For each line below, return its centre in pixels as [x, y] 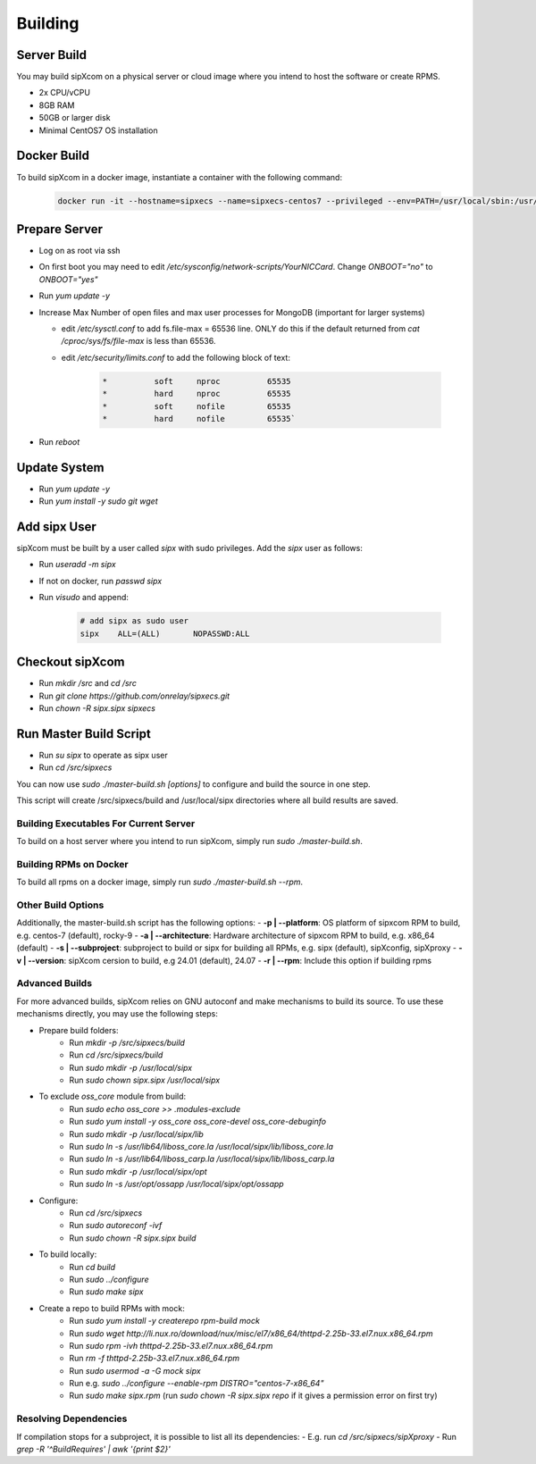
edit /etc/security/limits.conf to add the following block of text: [176, 357]
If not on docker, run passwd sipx [100, 581]
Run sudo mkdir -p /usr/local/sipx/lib [137, 1134]
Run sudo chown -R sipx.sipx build [133, 1238]
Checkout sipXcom [71, 662]
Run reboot [59, 441]
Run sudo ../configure [109, 1279]
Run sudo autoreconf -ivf [116, 1226]
